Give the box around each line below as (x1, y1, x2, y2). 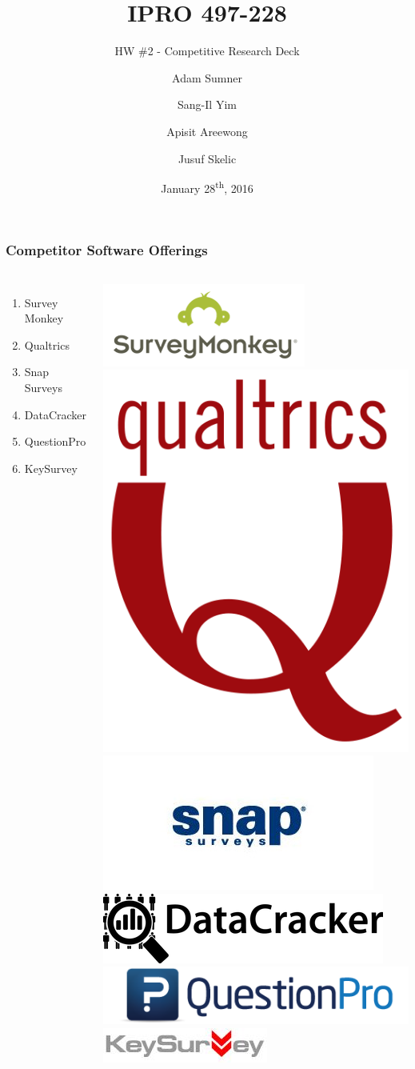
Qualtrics (24, 336, 70, 353)
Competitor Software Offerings (6, 240, 208, 260)
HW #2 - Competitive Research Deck (114, 42, 300, 59)
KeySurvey (24, 459, 78, 476)
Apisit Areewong (166, 122, 248, 139)
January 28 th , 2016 (161, 178, 253, 196)
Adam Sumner (172, 69, 242, 86)
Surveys (24, 379, 62, 396)
